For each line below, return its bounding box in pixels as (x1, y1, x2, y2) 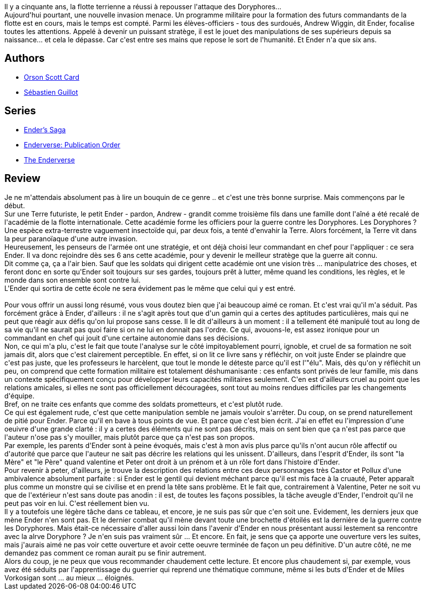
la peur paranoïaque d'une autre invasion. (4, 234, 138, 243)
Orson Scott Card (24, 72, 80, 81)
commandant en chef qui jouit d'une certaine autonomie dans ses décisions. (4, 333, 249, 342)
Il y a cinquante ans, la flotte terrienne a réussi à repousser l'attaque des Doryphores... (4, 2, 282, 11)
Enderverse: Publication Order (24, 140, 121, 149)
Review (4, 172, 41, 185)
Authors (4, 52, 45, 65)
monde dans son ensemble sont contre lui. (4, 275, 141, 284)
